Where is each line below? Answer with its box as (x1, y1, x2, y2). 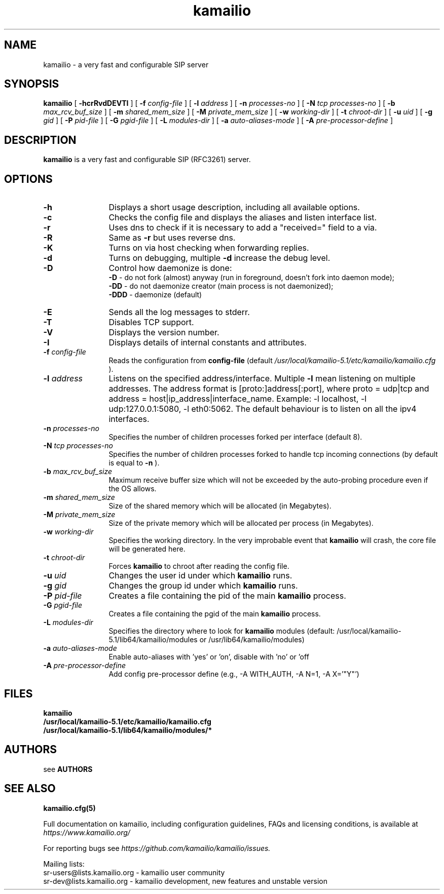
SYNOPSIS (4, 77, 59, 91)
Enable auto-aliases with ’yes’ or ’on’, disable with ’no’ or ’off (108, 652, 309, 662)
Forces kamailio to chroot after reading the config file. (108, 562, 289, 571)
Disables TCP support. (108, 317, 194, 328)
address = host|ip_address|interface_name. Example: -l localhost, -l (108, 394, 367, 404)
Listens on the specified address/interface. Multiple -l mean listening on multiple (108, 373, 416, 384)
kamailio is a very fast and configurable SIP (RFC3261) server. (43, 155, 251, 164)
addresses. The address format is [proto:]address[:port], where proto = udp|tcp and (108, 383, 429, 394)
